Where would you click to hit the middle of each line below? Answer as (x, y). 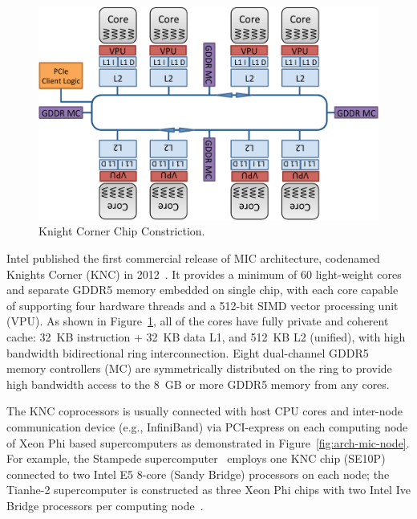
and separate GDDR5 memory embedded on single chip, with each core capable (202, 290)
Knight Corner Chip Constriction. (122, 231)
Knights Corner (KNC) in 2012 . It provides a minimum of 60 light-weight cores (204, 274)
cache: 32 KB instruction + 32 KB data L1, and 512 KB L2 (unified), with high (206, 336)
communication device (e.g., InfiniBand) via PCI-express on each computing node (207, 426)
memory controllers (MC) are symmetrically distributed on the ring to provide (199, 368)
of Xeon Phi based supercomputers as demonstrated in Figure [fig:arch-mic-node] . (208, 442)
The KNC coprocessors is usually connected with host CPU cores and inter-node (204, 411)
